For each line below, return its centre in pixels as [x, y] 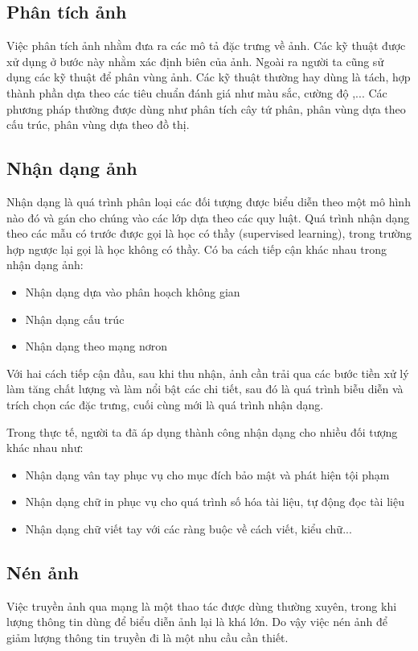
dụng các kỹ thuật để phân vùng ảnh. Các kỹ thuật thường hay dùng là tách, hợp [209, 77]
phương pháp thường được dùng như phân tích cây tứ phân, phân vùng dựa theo [206, 108]
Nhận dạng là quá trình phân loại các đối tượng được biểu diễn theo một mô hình [209, 201]
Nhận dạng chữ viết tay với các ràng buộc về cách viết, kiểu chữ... [189, 528]
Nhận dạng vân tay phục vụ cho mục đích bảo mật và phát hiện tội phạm [207, 474]
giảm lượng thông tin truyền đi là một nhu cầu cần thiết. [148, 637]
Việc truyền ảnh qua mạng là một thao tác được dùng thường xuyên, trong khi [202, 605]
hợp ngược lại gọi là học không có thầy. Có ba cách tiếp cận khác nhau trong [197, 249]
